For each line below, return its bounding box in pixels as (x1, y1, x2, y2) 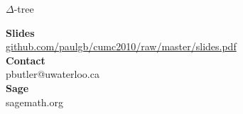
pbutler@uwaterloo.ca (6, 67, 99, 81)
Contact (6, 52, 45, 67)
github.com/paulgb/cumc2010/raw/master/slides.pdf (6, 39, 237, 54)
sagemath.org (6, 94, 64, 109)
